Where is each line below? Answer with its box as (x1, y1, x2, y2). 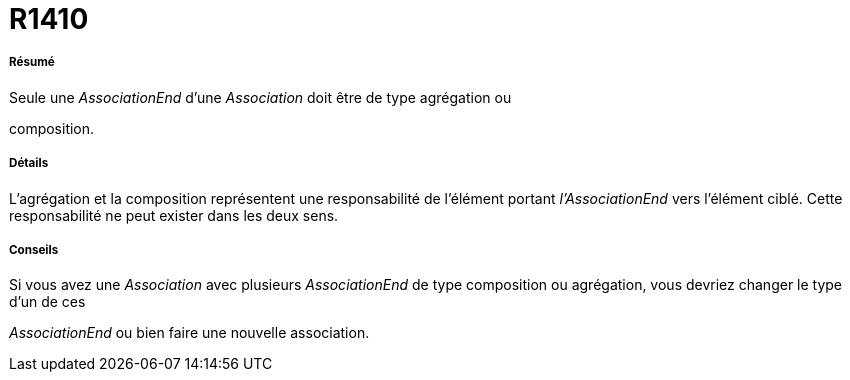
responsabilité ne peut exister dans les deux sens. (9, 206, 339, 224)
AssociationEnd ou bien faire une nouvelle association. (9, 324, 370, 342)
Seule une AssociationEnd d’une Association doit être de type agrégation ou (9, 88, 512, 106)
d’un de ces (9, 293, 86, 311)
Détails (9, 156, 49, 171)
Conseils (9, 242, 59, 257)
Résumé (9, 55, 55, 70)
